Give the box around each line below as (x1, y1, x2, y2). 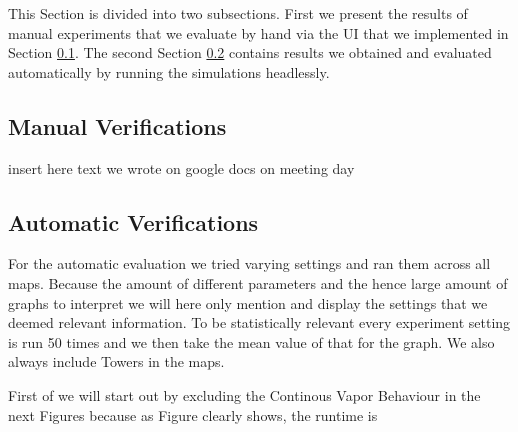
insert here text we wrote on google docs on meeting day (8, 157, 355, 178)
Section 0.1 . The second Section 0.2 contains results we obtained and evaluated (8, 42, 492, 63)
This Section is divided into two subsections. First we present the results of (8, 3, 468, 23)
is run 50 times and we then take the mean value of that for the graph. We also (8, 331, 495, 352)
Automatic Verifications (8, 206, 259, 237)
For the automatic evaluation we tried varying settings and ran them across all (8, 253, 491, 274)
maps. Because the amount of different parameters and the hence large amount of (8, 272, 508, 293)
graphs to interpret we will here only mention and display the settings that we (8, 292, 488, 313)
